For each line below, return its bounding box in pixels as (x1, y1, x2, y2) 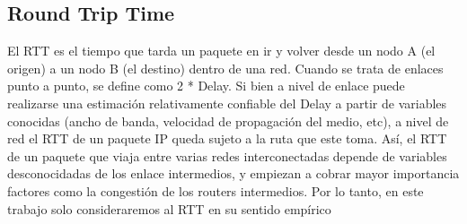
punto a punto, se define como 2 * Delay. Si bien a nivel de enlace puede (7, 76, 405, 95)
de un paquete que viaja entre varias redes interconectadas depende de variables (7, 146, 447, 165)
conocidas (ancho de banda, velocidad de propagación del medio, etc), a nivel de (7, 111, 449, 130)
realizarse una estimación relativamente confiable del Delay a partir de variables (7, 93, 447, 112)
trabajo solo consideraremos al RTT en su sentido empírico (7, 199, 331, 218)
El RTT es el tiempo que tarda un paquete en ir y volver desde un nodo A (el (7, 41, 436, 60)
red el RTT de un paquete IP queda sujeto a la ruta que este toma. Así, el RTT (7, 129, 447, 148)
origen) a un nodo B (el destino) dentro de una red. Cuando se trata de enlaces (7, 58, 444, 77)
